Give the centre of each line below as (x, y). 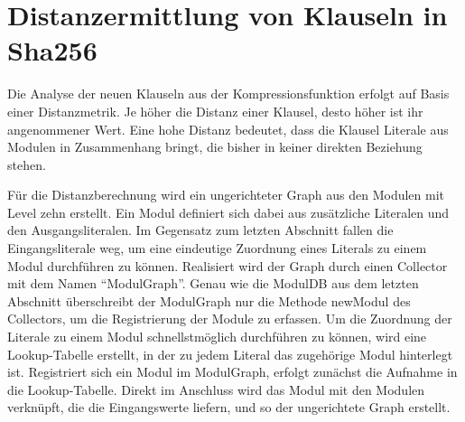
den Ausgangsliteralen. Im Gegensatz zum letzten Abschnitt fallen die (200, 230)
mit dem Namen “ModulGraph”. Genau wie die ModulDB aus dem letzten (213, 283)
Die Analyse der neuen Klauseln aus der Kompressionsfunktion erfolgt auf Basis (228, 94)
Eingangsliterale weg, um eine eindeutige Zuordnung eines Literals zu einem (217, 248)
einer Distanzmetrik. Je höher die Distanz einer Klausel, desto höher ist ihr (215, 111)
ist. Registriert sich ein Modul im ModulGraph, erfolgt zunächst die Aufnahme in (232, 372)
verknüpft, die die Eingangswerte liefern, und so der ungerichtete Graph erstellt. (229, 407)
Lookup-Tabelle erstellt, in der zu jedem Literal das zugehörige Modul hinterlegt (230, 354)
